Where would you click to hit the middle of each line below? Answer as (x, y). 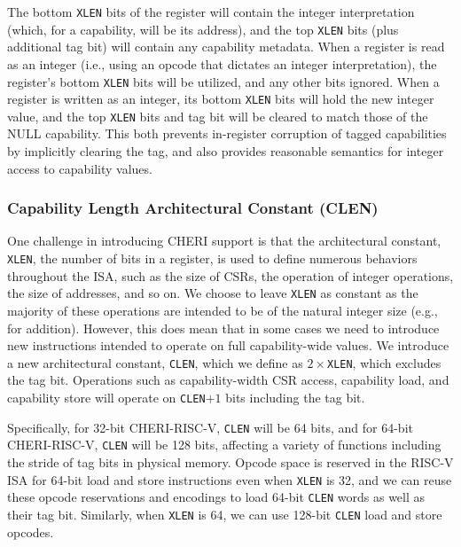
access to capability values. (80, 168)
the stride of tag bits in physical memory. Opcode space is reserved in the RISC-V (230, 461)
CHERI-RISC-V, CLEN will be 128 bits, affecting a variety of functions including (224, 445)
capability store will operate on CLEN (106, 397)
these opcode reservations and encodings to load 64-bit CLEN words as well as (216, 497)
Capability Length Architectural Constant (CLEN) (193, 208)
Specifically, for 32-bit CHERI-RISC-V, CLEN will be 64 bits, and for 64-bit (210, 427)
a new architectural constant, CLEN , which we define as (155, 362)
